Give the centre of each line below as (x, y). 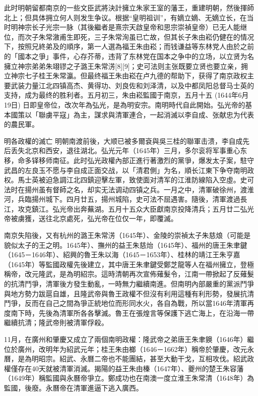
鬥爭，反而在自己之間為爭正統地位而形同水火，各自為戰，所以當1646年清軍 (126, 303)
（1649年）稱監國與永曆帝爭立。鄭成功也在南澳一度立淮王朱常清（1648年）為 (129, 378)
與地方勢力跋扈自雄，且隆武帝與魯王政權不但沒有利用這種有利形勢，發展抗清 (129, 293)
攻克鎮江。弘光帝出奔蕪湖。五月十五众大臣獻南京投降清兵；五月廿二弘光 (136, 208)
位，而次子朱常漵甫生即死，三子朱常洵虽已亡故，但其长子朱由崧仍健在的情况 (129, 36)
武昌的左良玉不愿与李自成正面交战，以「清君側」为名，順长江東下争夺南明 (126, 170)
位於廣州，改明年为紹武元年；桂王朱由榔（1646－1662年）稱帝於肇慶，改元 (126, 349)
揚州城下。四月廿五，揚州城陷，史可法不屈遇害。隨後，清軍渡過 (136, 199)
